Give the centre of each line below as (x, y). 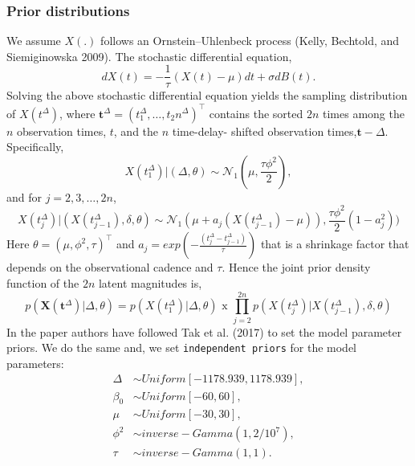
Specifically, (35, 147)
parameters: (35, 363)
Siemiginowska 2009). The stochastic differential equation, (149, 56)
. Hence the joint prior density (296, 267)
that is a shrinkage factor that (335, 244)
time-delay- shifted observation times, (264, 131)
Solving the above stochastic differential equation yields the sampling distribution (207, 95)
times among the (363, 113)
